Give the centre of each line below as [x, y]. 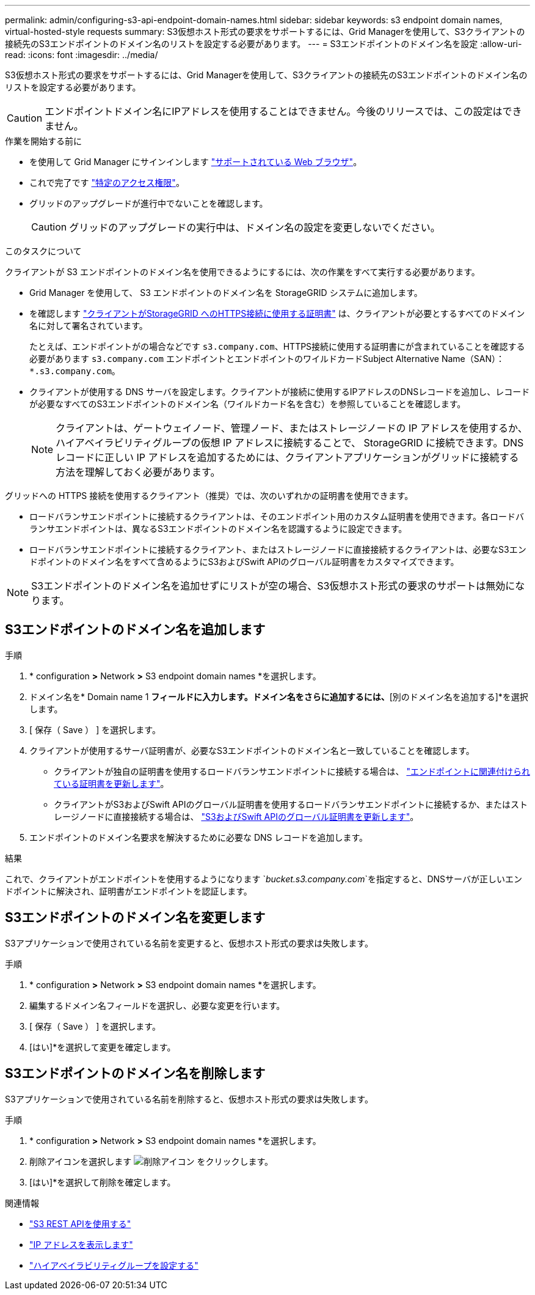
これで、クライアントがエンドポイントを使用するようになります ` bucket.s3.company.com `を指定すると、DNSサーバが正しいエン [264, 879]
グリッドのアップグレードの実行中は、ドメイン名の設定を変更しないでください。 [255, 227]
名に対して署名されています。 [89, 326]
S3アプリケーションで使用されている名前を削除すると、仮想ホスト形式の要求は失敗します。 [189, 1099]
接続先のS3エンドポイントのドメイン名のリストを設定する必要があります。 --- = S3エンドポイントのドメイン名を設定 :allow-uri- [264, 44]
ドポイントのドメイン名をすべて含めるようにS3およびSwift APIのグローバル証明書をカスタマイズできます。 [244, 562]
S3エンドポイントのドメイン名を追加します [135, 630]
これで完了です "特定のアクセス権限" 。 [107, 183]
